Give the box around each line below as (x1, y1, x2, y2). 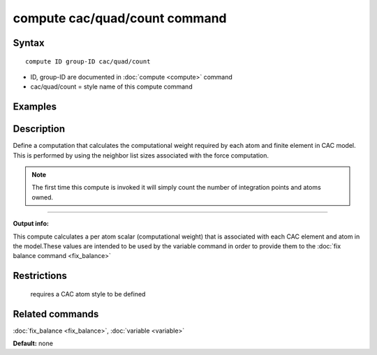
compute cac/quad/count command (13, 10, 227, 26)
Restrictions (13, 270, 68, 282)
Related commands (13, 308, 99, 320)
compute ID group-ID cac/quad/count (25, 57, 151, 66)
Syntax (13, 37, 45, 49)
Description (13, 123, 66, 135)
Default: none (13, 339, 54, 348)
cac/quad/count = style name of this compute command (30, 82, 193, 91)
